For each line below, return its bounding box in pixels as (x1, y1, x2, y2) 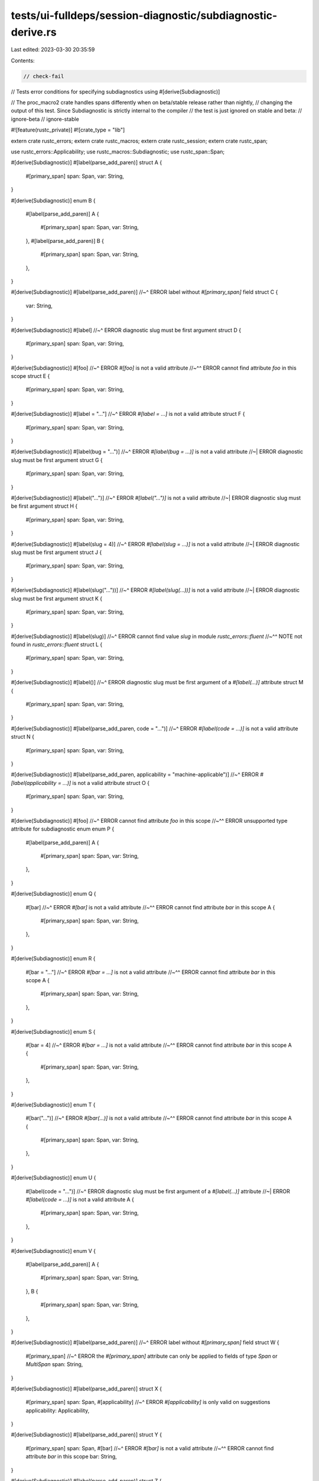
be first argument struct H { (11, 502, 78, 509)
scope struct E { (11, 373, 50, 380)
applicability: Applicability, (25, 1407, 90, 1414)
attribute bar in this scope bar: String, (25, 1453, 118, 1460)
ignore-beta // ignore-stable (11, 116, 79, 123)
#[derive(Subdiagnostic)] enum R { (11, 955, 96, 962)
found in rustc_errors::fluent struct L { (11, 641, 103, 648)
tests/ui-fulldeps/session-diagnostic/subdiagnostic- (11, 9, 278, 22)
